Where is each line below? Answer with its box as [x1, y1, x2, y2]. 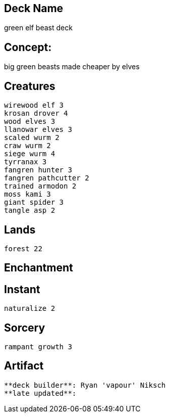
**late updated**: [4, 389, 77, 397]
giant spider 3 [4, 198, 64, 207]
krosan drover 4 [4, 109, 68, 118]
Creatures [4, 79, 55, 92]
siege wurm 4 [4, 150, 55, 158]
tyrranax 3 [4, 158, 47, 166]
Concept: [4, 40, 52, 54]
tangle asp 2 [4, 206, 55, 215]
